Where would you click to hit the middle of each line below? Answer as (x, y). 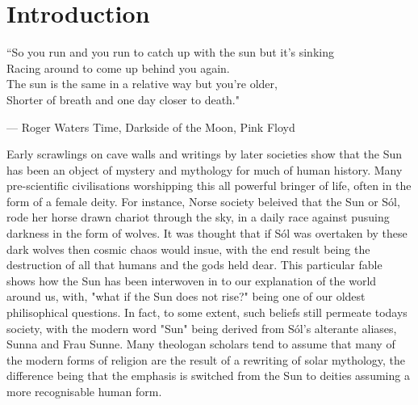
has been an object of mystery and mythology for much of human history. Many (205, 169)
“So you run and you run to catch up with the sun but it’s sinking (170, 52)
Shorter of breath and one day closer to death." (123, 99)
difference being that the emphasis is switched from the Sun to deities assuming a (208, 375)
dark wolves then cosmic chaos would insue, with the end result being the (188, 249)
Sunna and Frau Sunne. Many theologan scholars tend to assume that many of (201, 344)
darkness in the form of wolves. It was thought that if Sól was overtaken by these (207, 233)
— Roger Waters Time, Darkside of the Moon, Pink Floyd (151, 127)
